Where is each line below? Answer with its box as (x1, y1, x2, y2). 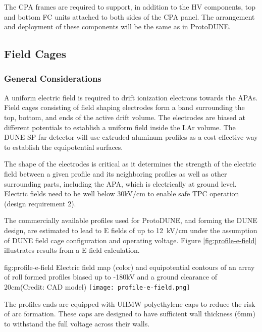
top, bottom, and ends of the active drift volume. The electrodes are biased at (4, 112, 245, 122)
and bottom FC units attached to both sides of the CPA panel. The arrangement (4, 11, 255, 22)
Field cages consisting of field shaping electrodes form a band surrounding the (4, 102, 245, 113)
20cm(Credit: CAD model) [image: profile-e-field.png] (4, 281, 190, 292)
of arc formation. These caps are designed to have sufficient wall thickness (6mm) (4, 308, 255, 319)
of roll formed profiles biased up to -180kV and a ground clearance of (4, 271, 217, 282)
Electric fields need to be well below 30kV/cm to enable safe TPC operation (4, 188, 239, 199)
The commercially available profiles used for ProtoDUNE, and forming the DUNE (4, 215, 257, 226)
